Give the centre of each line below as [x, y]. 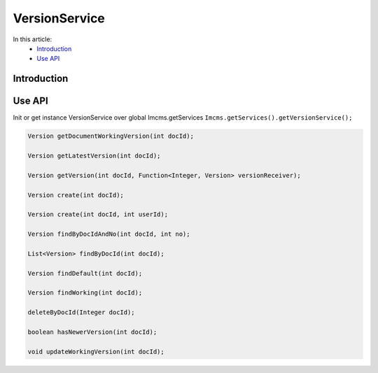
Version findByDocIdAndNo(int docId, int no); [109, 234]
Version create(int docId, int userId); [98, 214]
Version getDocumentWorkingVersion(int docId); [111, 136]
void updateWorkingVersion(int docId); [96, 351]
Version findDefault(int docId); [85, 273]
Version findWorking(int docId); [85, 293]
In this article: [33, 39]
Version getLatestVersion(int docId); [94, 156]
